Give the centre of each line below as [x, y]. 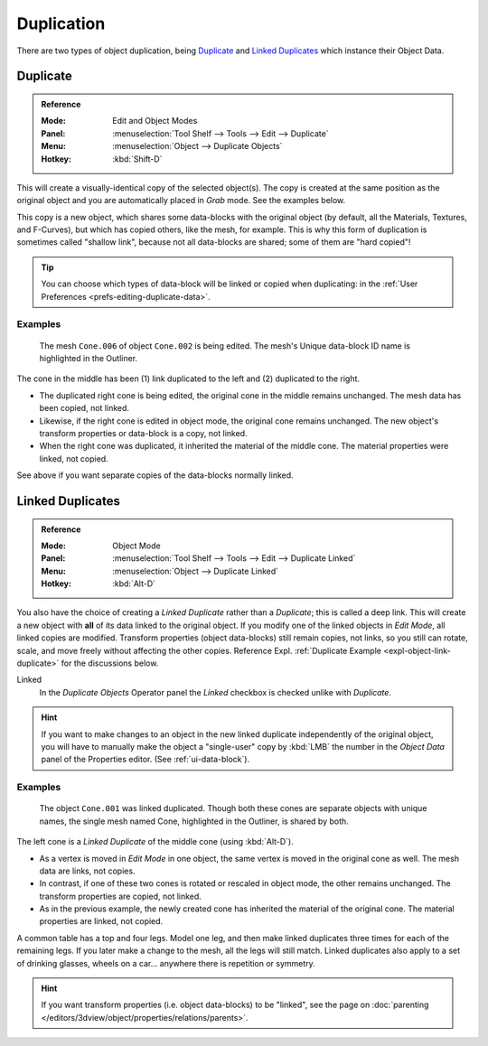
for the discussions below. [110, 663]
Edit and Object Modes [155, 121]
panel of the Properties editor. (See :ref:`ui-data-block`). [145, 760]
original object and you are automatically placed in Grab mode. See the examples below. [181, 201]
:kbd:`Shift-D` [137, 159]
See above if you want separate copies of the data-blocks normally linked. [155, 475]
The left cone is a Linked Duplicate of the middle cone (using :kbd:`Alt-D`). [155, 842]
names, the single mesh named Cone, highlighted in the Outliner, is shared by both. [194, 821]
